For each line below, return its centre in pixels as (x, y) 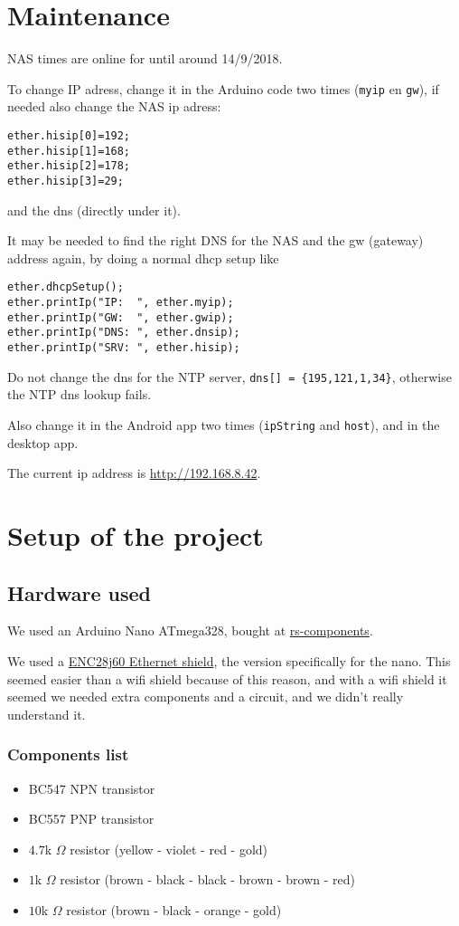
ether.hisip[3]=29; (66, 181)
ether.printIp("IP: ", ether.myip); (121, 303)
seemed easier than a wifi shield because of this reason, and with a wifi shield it (227, 678)
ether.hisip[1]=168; (69, 151)
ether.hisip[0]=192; (69, 135)
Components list (68, 754)
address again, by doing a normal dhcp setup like (143, 258)
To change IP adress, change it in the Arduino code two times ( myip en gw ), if (223, 88)
